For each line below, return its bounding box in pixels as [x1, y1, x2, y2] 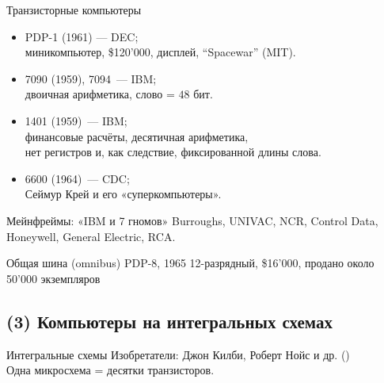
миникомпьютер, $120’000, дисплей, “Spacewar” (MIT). [25, 44, 296, 60]
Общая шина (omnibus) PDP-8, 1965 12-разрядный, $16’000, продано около [6, 255, 374, 271]
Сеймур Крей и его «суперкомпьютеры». [25, 186, 222, 202]
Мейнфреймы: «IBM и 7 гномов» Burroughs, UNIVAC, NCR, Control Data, [6, 212, 378, 228]
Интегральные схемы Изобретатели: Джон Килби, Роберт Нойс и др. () [6, 346, 350, 362]
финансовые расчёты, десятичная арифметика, [25, 128, 249, 144]
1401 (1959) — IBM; [25, 112, 127, 128]
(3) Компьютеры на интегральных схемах [6, 308, 333, 333]
